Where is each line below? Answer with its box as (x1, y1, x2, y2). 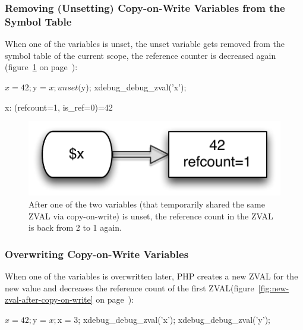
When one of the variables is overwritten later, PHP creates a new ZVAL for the (5, 269, 298, 282)
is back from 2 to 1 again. (29, 221, 122, 234)
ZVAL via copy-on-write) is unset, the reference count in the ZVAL (29, 209, 273, 222)
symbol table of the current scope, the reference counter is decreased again (5, 49, 276, 61)
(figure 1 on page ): (5, 61, 78, 73)
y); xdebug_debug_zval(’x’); (81, 80, 187, 93)
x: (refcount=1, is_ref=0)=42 (5, 100, 113, 113)
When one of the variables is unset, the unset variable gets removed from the (5, 37, 285, 50)
